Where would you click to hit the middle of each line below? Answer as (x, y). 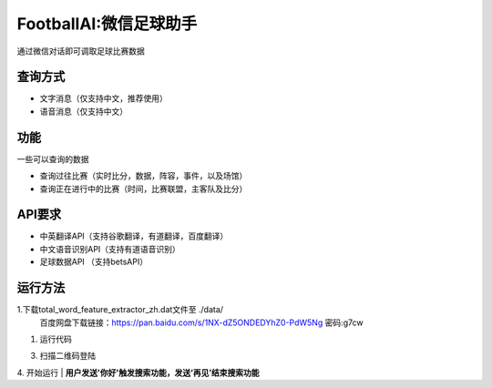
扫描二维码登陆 (67, 356)
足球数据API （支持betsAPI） (94, 262)
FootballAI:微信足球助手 (107, 24)
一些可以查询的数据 (53, 158)
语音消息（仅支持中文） (83, 111)
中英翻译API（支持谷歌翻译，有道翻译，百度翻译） (134, 236)
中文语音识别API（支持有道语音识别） (110, 249)
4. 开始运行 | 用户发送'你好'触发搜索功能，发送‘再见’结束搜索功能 (138, 373)
